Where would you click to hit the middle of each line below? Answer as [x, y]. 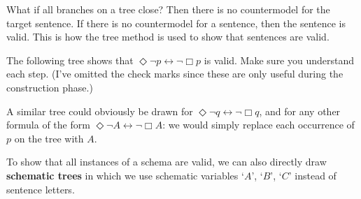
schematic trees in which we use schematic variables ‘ [125, 175]
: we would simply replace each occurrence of [259, 125]
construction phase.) [50, 87]
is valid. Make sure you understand [279, 60]
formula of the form [48, 125]
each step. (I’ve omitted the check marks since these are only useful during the [175, 74]
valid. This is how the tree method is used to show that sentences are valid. [168, 37]
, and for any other [300, 111]
